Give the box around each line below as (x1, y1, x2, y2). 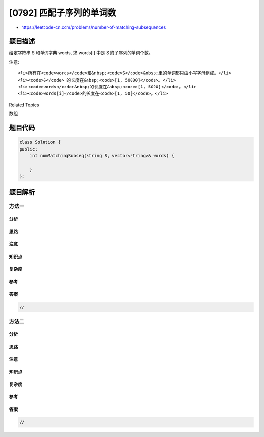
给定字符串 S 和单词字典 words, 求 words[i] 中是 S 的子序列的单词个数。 (9, 50, 154, 56)
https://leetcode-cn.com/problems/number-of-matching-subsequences (21, 24, 166, 30)
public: (19, 146, 38, 152)
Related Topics (9, 102, 39, 108)
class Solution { (19, 139, 61, 145)
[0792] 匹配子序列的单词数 (9, 7, 116, 18)
